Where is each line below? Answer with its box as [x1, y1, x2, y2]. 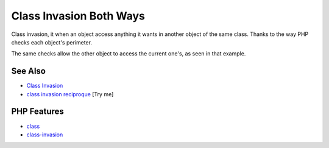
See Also [11, 66, 46, 76]
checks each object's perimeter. [11, 38, 93, 46]
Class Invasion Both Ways [11, 9, 146, 23]
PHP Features [11, 107, 64, 117]
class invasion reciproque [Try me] [26, 90, 114, 97]
